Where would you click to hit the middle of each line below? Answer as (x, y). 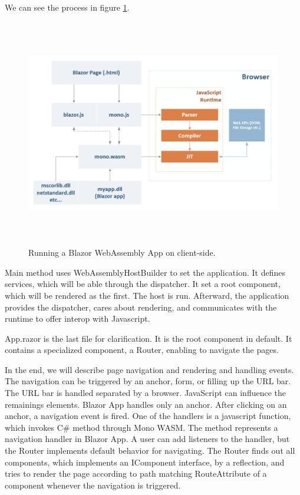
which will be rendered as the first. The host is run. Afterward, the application (147, 295)
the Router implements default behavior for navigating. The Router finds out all (150, 451)
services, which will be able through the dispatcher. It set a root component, (143, 284)
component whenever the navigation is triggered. (93, 485)
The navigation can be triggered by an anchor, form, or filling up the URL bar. (148, 381)
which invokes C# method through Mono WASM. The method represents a (141, 427)
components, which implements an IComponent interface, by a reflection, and (145, 462)
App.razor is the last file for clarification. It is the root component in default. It (149, 338)
